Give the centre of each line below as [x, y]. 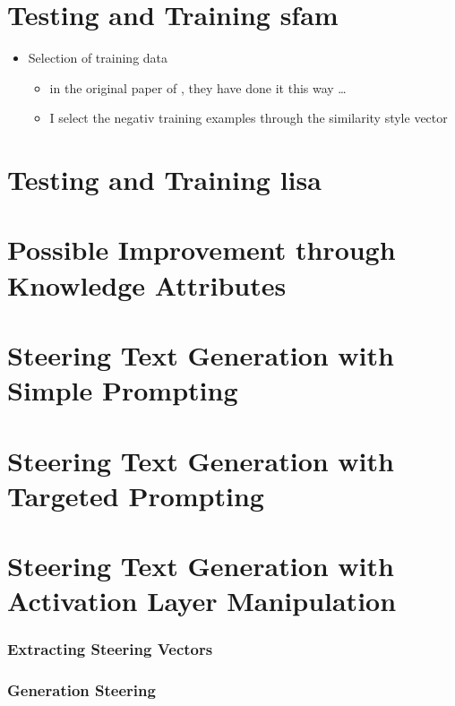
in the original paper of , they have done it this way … [198, 87]
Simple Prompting [123, 390]
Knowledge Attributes [147, 284]
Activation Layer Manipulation [202, 601]
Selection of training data [98, 58]
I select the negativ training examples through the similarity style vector [249, 118]
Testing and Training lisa [164, 180]
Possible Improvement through [202, 250]
